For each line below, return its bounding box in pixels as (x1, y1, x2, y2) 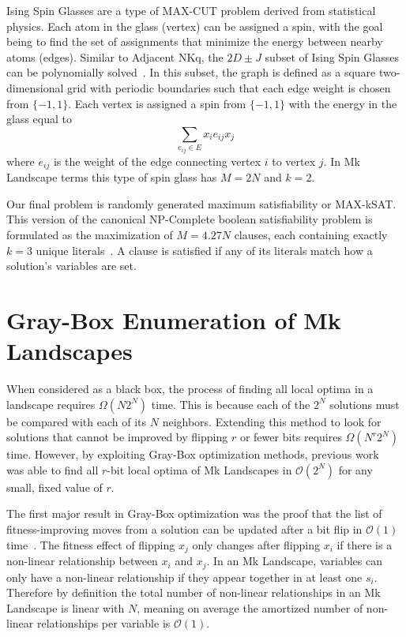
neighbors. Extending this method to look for (162, 413, 382, 429)
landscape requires (6, 395, 96, 412)
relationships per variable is (36, 615, 171, 631)
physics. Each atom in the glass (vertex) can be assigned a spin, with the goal (6, 17, 383, 34)
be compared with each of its (6, 413, 147, 429)
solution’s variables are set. (6, 257, 137, 274)
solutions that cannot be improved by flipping (6, 429, 228, 445)
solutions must (329, 395, 400, 412)
